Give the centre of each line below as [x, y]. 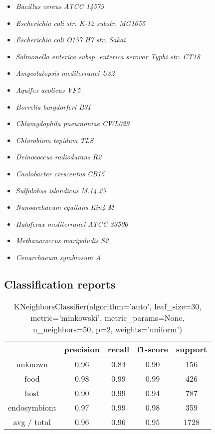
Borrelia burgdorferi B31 [53, 106]
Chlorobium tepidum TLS [55, 140]
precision [82, 349]
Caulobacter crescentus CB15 [60, 173]
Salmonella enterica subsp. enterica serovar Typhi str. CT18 [108, 56]
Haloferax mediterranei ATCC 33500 [72, 223]
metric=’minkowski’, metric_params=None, [107, 317]
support [192, 349]
